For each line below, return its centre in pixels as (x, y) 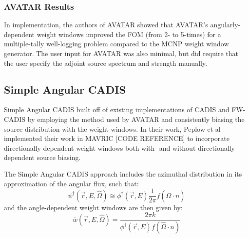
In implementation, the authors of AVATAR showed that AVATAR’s (106, 25)
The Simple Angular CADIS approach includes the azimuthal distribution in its (123, 173)
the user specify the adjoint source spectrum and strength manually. (106, 63)
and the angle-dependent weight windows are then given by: (93, 207)
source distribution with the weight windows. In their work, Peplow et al (112, 129)
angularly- (225, 25)
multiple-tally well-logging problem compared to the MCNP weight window (116, 44)
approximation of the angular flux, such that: (71, 183)
